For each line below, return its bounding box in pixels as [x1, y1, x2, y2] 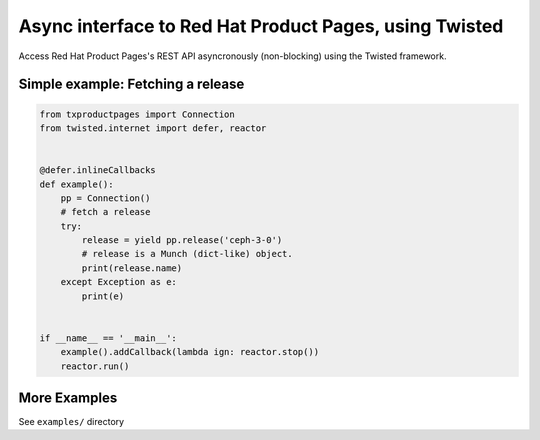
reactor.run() [60, 360, 130, 372]
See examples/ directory [18, 416, 125, 428]
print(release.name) [81, 262, 183, 274]
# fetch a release [60, 206, 151, 218]
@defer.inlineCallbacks [39, 165, 157, 176]
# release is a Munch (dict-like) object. [81, 248, 294, 260]
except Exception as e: [60, 276, 177, 288]
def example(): [39, 178, 114, 190]
